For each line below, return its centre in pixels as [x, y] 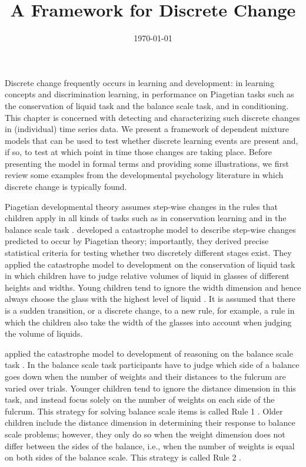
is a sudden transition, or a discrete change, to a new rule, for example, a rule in [150, 310]
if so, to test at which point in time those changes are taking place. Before [138, 152]
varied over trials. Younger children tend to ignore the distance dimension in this [150, 388]
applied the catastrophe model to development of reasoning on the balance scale [149, 353]
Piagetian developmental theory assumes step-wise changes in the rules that [141, 206]
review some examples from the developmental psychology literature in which [144, 175]
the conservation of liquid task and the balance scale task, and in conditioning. [147, 105]
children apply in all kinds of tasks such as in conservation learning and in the [146, 218]
